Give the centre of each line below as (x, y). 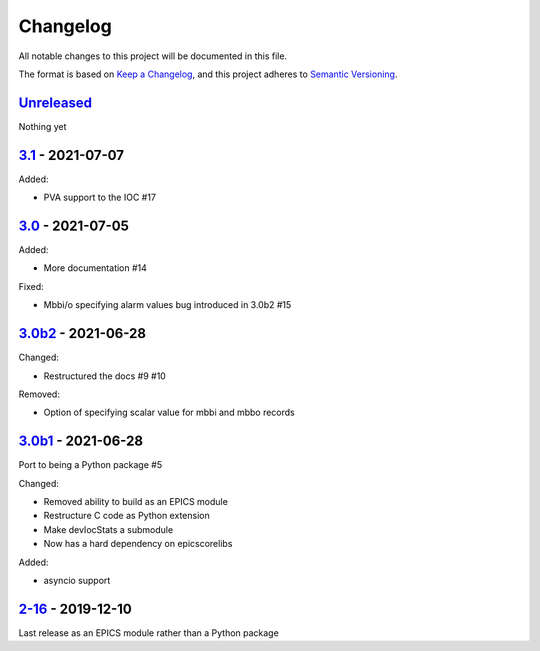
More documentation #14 (95, 268)
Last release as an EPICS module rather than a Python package (148, 632)
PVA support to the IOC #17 (100, 197)
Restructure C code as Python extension (126, 516)
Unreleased (55, 102)
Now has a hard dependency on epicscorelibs (138, 544)
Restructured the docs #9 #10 (105, 376)
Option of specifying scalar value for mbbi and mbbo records (169, 412)
